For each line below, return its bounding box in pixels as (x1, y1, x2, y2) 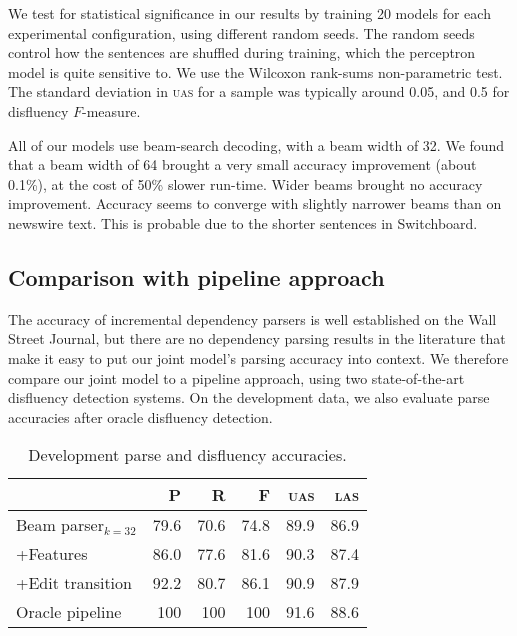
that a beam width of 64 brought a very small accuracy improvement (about (8, 154, 477, 175)
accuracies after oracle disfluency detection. (8, 406, 273, 427)
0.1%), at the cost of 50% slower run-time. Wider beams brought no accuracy (8, 173, 483, 194)
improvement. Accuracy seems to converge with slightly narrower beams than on (8, 193, 502, 214)
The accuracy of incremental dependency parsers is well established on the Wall (8, 308, 497, 329)
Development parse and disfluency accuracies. (28, 443, 347, 467)
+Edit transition (16, 571, 132, 595)
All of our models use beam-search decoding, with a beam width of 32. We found (8, 134, 505, 155)
